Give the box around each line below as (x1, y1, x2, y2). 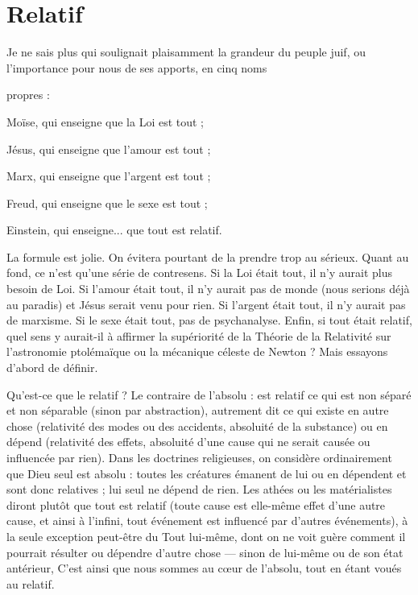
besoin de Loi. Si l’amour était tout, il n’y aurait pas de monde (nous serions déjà (6, 280, 410, 297)
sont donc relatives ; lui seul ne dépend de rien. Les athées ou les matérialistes (6, 481, 392, 498)
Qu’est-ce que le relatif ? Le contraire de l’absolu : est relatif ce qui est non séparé (6, 386, 412, 403)
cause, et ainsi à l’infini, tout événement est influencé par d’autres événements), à (6, 512, 408, 529)
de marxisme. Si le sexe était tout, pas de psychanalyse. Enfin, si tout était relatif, (6, 312, 412, 328)
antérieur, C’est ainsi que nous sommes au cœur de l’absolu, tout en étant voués (6, 560, 402, 576)
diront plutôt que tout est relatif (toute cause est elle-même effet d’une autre (6, 496, 386, 513)
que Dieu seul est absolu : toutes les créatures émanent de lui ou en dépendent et (6, 465, 407, 481)
